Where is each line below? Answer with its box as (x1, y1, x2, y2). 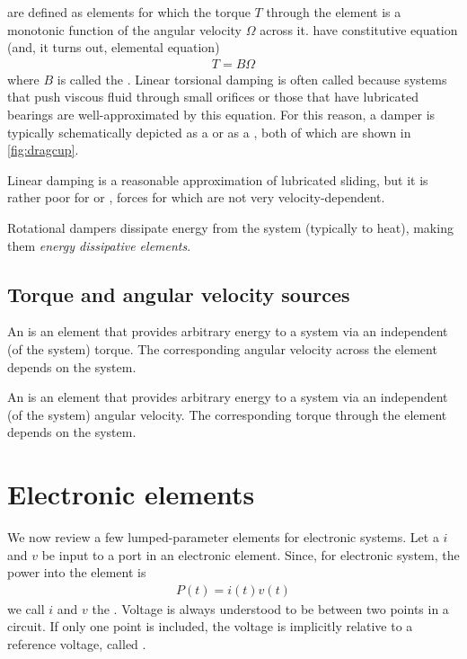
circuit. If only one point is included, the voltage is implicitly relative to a (7, 617, 413, 636)
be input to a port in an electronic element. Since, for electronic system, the (41, 545, 460, 564)
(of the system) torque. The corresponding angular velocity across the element (7, 339, 437, 358)
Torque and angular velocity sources (7, 280, 350, 307)
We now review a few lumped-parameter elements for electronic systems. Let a (7, 528, 439, 547)
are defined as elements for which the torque (7, 3, 251, 21)
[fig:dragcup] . (7, 140, 79, 159)
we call (7, 599, 45, 618)
